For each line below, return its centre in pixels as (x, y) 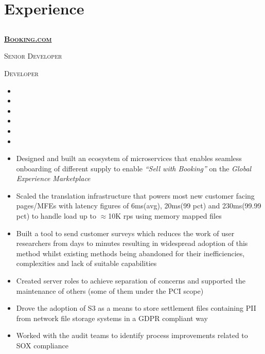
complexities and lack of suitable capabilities (86, 263)
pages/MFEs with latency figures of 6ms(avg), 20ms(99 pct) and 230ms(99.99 (139, 206)
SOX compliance (42, 346)
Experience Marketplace (53, 178)
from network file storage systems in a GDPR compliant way (112, 318)
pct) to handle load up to (56, 216)
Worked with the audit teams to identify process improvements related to (132, 335)
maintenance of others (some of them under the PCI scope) (110, 290)
